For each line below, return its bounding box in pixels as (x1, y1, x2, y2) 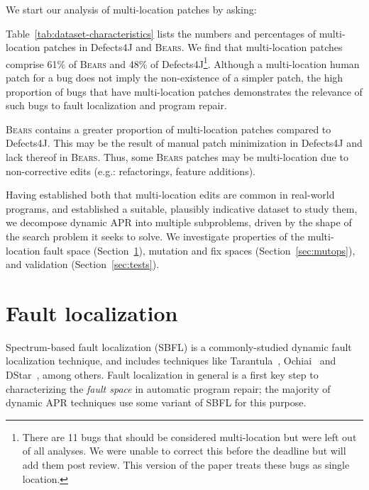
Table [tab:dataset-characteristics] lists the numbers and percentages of (6, 26, 316, 40)
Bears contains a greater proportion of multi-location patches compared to (6, 121, 331, 136)
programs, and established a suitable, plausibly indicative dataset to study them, (6, 201, 358, 216)
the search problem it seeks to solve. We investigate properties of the (6, 228, 304, 243)
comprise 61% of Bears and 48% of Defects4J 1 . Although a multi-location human (6, 54, 360, 71)
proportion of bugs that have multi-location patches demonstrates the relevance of (6, 84, 363, 99)
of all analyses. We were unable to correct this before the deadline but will (22, 443, 346, 458)
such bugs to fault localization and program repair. (6, 98, 227, 113)
